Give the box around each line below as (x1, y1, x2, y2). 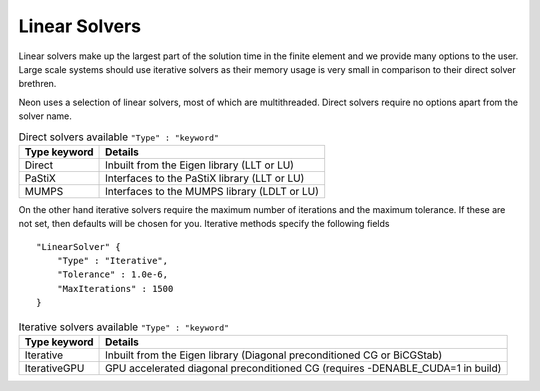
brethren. (18, 78, 57, 90)
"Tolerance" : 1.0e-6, (56, 269, 169, 280)
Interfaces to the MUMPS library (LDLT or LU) (105, 184, 320, 198)
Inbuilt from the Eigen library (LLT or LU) (105, 158, 295, 172)
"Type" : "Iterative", (56, 255, 169, 267)
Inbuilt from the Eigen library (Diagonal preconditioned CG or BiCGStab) (105, 348, 443, 362)
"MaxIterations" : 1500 (56, 283, 174, 294)
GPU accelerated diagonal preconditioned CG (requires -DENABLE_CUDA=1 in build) (105, 361, 502, 375)
